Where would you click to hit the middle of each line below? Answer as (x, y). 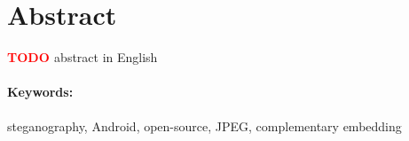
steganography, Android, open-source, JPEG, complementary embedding (204, 125)
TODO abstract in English (83, 57)
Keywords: (40, 92)
